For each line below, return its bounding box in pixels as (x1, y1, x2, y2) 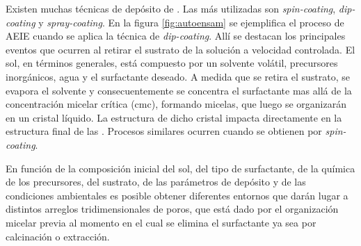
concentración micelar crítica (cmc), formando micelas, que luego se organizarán (6, 97, 346, 111)
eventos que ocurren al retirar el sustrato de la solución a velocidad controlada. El (6, 42, 355, 56)
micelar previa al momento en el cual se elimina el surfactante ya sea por (6, 215, 316, 229)
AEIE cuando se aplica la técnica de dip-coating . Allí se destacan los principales (6, 28, 346, 43)
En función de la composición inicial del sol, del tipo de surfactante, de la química (6, 161, 355, 175)
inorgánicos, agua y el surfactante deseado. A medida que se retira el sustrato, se (6, 69, 350, 83)
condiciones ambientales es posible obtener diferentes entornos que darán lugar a (6, 188, 348, 202)
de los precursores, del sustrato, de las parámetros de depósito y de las (6, 174, 306, 189)
